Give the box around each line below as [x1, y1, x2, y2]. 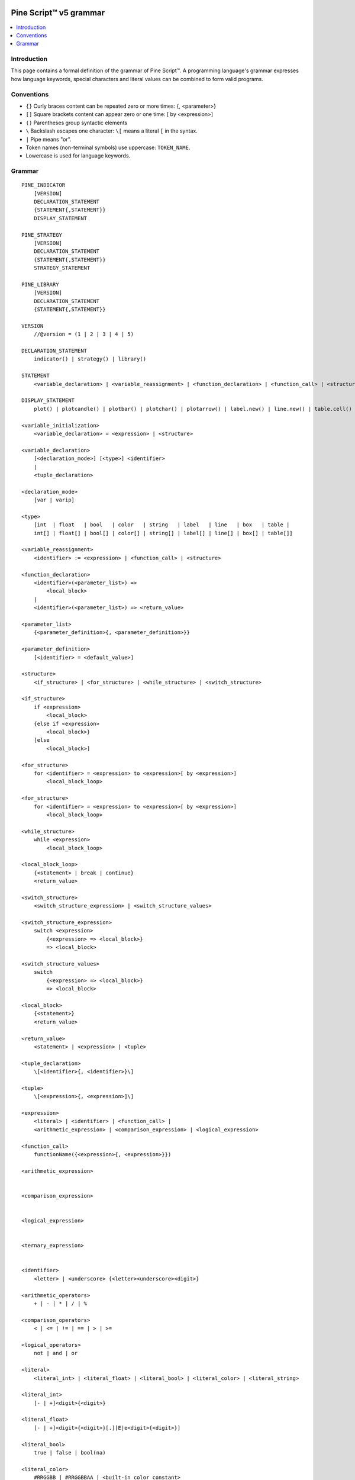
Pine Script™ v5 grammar [11, 8, 105, 18]
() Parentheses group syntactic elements [25, 119, 127, 126]
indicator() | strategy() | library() [33, 356, 147, 362]
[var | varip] [33, 497, 75, 503]
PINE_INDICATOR [21, 182, 66, 189]
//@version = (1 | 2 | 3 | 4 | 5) [33, 331, 134, 337]
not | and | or [33, 1350, 78, 1357]
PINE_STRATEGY [21, 231, 62, 238]
